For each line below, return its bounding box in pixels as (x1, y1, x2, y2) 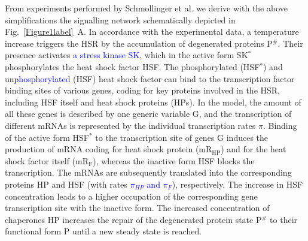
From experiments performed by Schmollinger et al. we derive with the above (5, 2, 288, 14)
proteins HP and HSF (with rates (5, 177, 127, 190)
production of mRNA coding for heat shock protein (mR (5, 143, 212, 155)
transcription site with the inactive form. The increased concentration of (5, 201, 270, 214)
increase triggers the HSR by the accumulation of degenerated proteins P (5, 37, 273, 49)
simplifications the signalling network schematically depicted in (5, 13, 236, 26)
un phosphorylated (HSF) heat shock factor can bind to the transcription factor (5, 72, 295, 85)
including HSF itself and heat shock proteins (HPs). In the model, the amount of (5, 95, 301, 108)
